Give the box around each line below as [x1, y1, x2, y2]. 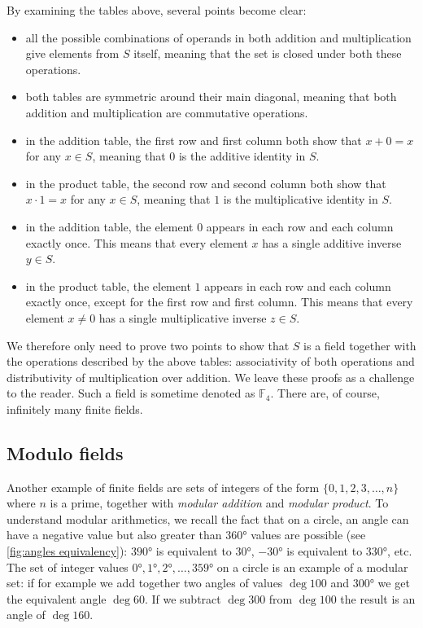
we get [377, 574, 410, 591]
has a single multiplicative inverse [98, 309, 267, 326]
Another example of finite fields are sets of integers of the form [7, 478, 320, 495]
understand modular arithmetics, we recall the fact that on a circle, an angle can [7, 510, 409, 527]
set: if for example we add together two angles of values [7, 574, 283, 591]
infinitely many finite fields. [7, 400, 143, 417]
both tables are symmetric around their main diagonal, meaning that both [25, 88, 397, 105]
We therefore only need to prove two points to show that [7, 336, 290, 354]
